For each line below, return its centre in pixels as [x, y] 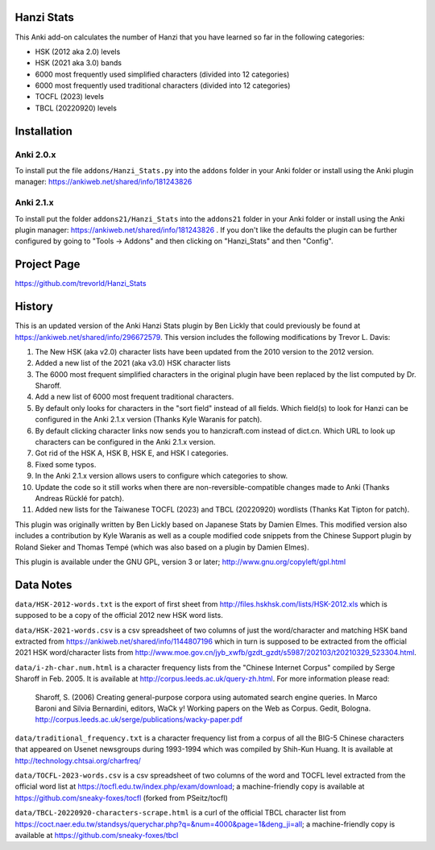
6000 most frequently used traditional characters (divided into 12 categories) [163, 85]
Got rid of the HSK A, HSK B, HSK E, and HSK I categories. [132, 453]
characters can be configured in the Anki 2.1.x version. [125, 442]
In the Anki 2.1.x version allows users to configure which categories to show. [162, 476]
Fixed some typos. [66, 464]
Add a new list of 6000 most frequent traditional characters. [135, 397]
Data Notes [43, 585]
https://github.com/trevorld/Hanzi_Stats [81, 284]
